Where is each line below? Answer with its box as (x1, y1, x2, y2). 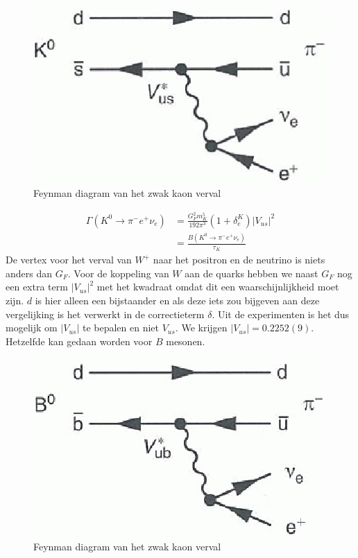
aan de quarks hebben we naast (185, 265, 318, 280)
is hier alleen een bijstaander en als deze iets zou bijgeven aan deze (35, 293, 320, 308)
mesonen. (166, 333, 205, 348)
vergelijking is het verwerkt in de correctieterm (6, 306, 205, 321)
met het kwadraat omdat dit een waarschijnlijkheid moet (96, 279, 339, 294)
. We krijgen (175, 320, 228, 335)
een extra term (6, 279, 68, 294)
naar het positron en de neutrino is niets (153, 252, 325, 267)
